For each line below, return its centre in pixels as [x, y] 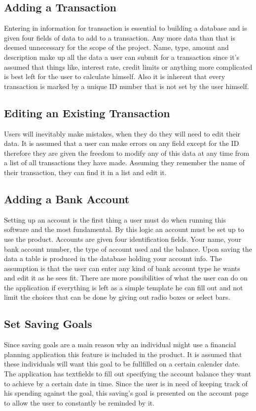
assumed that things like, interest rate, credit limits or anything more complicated [128, 67]
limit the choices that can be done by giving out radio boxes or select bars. [117, 297]
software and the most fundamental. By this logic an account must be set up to [124, 229]
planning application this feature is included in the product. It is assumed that [123, 354]
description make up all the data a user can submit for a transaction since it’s [122, 57]
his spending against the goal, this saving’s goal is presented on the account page [126, 393]
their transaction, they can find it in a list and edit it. [85, 172]
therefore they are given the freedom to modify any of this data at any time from [127, 153]
